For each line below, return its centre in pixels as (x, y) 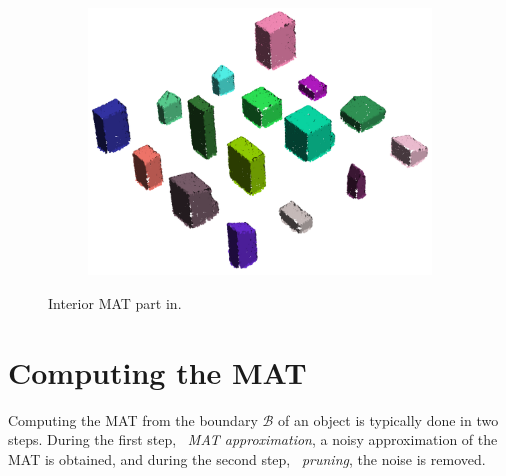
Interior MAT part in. (115, 303)
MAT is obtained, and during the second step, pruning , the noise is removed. (247, 458)
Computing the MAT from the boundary (133, 419)
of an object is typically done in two (388, 419)
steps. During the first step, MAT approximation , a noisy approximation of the (253, 439)
